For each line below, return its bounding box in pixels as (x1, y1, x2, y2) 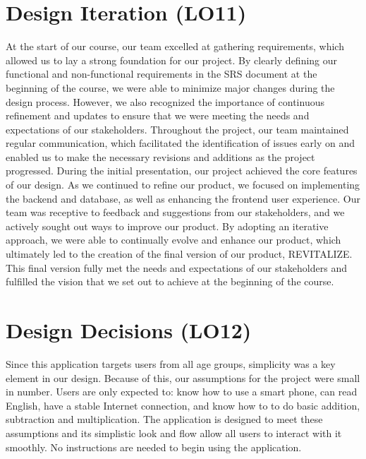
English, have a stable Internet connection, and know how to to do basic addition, (6, 398, 360, 412)
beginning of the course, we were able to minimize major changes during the (6, 80, 335, 95)
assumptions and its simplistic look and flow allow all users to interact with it (6, 425, 342, 440)
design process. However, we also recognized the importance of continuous (6, 94, 324, 109)
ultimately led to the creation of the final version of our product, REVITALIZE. (6, 246, 353, 261)
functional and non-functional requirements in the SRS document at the (6, 66, 317, 81)
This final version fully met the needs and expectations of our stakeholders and (6, 260, 347, 275)
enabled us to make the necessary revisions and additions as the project (6, 149, 315, 164)
